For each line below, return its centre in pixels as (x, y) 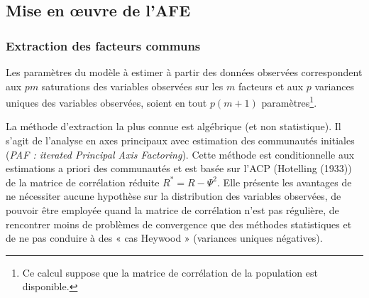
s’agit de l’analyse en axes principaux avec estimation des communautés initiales (180, 140)
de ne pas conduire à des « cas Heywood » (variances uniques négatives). (164, 238)
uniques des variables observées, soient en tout (106, 102)
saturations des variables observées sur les (132, 86)
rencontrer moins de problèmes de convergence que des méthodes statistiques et (179, 224)
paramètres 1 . (289, 101)
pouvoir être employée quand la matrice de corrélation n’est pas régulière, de (172, 210)
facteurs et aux (271, 86)
